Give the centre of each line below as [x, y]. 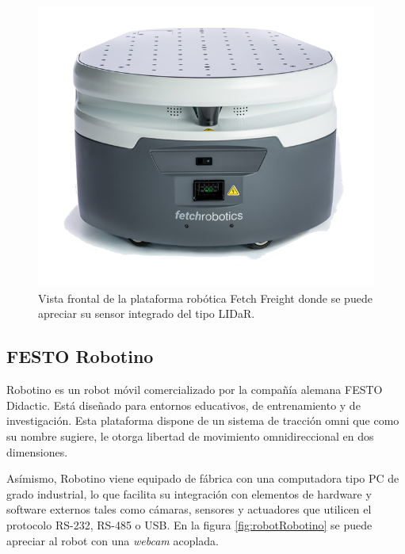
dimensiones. [37, 451]
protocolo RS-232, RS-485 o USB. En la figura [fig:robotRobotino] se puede [189, 525]
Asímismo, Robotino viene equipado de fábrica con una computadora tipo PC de [203, 478]
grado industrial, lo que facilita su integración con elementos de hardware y [189, 493]
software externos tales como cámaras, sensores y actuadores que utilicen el [189, 509]
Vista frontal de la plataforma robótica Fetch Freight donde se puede [205, 298]
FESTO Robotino [80, 356]
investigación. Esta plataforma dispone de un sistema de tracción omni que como [203, 420]
